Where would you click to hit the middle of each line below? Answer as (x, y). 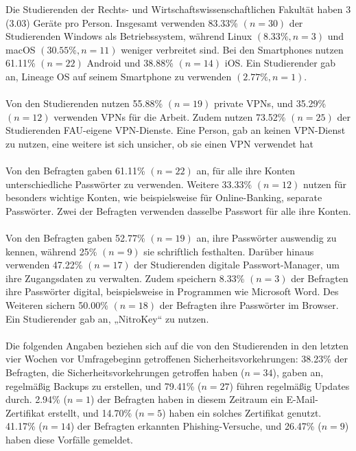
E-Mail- (302, 399)
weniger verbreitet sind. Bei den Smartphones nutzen (232, 49)
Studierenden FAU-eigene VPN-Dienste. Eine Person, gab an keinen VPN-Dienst (176, 130)
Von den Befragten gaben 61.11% (75, 171)
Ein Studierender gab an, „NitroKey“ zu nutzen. (107, 318)
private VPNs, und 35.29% (270, 103)
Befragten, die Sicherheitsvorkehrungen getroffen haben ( (125, 372)
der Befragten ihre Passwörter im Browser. (249, 305)
